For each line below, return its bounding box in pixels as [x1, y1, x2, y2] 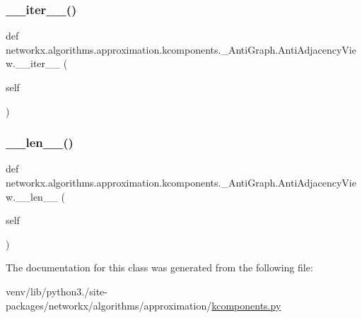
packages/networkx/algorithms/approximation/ [6, 298, 212, 312]
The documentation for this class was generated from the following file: [6, 260, 313, 275]
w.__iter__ [6, 56, 61, 71]
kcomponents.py [211, 298, 281, 312]
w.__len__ [6, 189, 58, 204]
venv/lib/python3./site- [6, 283, 107, 298]
